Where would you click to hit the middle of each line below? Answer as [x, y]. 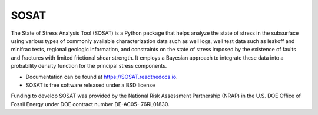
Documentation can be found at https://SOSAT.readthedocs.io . [102, 77]
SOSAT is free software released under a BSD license [90, 85]
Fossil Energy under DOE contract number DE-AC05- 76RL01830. [90, 104]
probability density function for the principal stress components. [89, 66]
